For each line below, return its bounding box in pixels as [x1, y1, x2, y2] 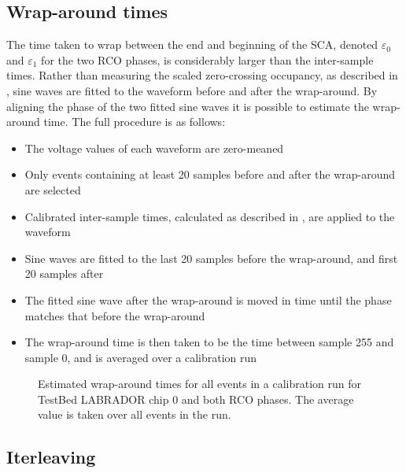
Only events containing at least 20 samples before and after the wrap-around [24, 166, 396, 183]
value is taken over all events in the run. [38, 406, 231, 423]
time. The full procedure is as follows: [43, 113, 226, 130]
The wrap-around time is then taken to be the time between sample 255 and [24, 334, 394, 350]
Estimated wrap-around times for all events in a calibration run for [38, 375, 361, 392]
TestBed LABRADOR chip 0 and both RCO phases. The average [38, 390, 354, 407]
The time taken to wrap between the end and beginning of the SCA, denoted [6, 36, 378, 53]
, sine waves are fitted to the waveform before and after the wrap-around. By [6, 82, 378, 98]
